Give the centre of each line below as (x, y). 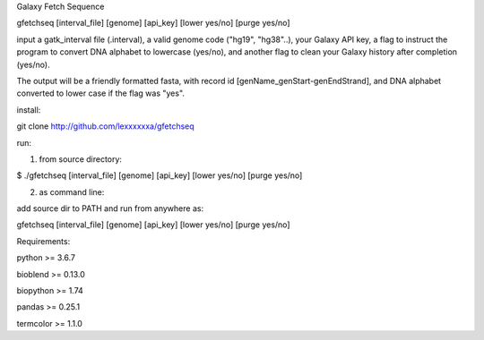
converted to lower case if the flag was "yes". (101, 93)
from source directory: (81, 159)
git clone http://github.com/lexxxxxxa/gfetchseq (105, 126)
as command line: (72, 191)
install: (29, 110)
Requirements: (43, 241)
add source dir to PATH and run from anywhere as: (110, 208)
